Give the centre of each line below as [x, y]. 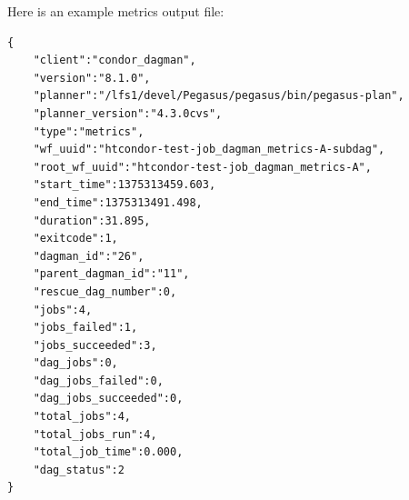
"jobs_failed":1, [85, 328]
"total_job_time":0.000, [108, 452]
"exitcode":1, [75, 239]
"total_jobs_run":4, [95, 434]
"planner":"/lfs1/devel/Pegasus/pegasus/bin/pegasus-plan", [219, 96]
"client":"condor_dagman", [115, 60]
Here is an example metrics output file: [116, 11]
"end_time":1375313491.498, [118, 202]
